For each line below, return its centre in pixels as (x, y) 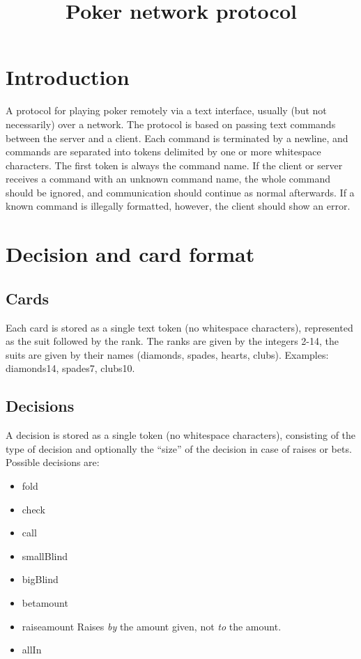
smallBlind (45, 556)
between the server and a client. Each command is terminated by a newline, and (177, 138)
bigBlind (40, 579)
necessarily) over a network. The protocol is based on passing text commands (171, 124)
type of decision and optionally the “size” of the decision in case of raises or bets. (179, 448)
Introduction (68, 77)
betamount (45, 602)
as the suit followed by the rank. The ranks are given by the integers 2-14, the (172, 341)
